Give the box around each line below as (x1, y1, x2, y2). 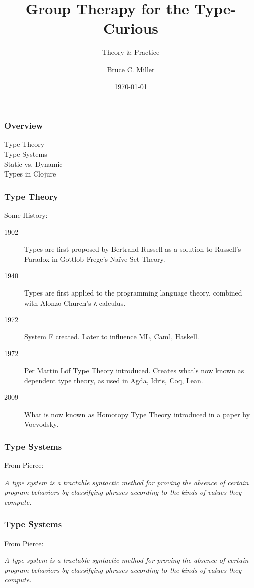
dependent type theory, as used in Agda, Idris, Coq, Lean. (24, 375, 203, 385)
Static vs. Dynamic (4, 158, 63, 169)
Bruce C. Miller (107, 64, 155, 74)
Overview (4, 119, 43, 132)
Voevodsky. (24, 419, 59, 429)
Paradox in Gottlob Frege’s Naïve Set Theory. (24, 253, 165, 264)
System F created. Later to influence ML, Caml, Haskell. (24, 331, 199, 341)
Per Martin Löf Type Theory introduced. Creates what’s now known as (24, 365, 244, 375)
